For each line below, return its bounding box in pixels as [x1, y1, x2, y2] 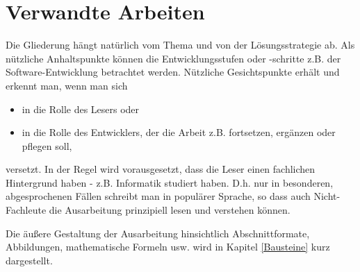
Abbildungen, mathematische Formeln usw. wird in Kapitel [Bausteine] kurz [6, 239, 330, 254]
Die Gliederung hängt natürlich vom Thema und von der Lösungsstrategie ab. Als [6, 37, 355, 52]
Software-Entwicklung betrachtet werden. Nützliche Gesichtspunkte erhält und [6, 65, 340, 79]
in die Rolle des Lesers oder [22, 101, 140, 116]
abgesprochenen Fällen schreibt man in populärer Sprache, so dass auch [6, 189, 311, 203]
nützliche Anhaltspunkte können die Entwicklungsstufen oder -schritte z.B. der [6, 51, 341, 65]
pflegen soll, [22, 138, 72, 153]
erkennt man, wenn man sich [6, 78, 128, 92]
